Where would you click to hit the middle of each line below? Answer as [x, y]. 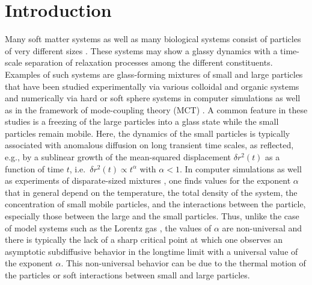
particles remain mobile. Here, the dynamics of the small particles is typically [148, 133]
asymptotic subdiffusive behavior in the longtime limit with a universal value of [151, 251]
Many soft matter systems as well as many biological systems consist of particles [153, 39]
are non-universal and [262, 227]
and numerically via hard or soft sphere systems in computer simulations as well [153, 98]
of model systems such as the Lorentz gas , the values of [108, 227]
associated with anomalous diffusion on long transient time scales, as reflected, [149, 145]
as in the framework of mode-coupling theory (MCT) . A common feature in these [156, 109]
